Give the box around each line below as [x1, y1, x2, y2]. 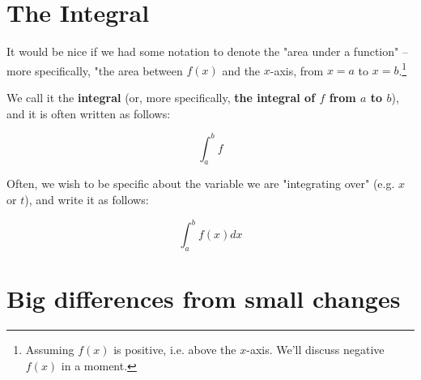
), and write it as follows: [24, 191, 149, 208]
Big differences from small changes [6, 282, 401, 315]
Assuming [25, 341, 74, 358]
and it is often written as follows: [6, 105, 171, 122]
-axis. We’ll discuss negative [246, 341, 385, 358]
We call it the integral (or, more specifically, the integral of [6, 88, 316, 105]
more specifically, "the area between [6, 62, 183, 79]
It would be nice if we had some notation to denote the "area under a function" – [6, 43, 408, 60]
